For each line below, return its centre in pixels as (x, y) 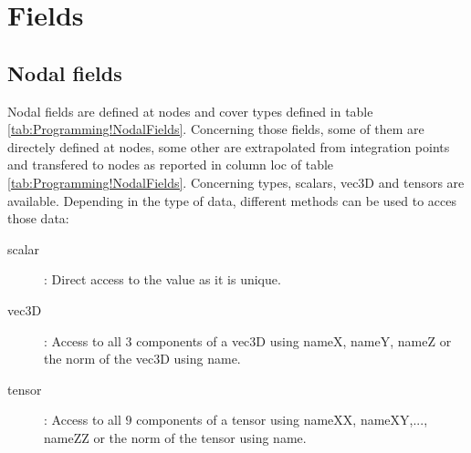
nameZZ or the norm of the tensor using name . (175, 437)
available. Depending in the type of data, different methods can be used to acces (232, 200)
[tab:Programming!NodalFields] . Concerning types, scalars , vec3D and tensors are (236, 182)
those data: (38, 218)
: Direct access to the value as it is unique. (162, 279)
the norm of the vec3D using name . (142, 359)
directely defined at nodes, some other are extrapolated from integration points (229, 146)
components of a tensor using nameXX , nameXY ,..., (282, 420)
